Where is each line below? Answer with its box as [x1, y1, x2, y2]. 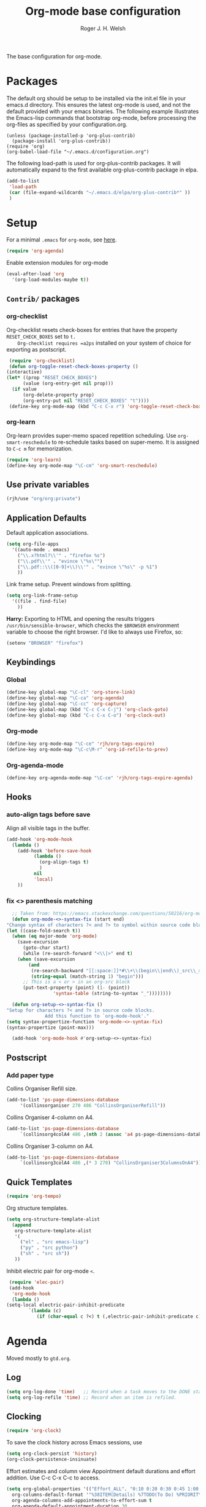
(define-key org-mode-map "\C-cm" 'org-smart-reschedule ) [6, 462, 158, 468]
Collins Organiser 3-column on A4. [6, 1142, 94, 1150]
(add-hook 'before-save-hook [17, 848, 92, 854]
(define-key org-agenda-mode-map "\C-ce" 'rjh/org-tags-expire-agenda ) [6, 775, 193, 781]
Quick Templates [6, 1177, 72, 1187]
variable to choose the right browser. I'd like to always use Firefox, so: [6, 628, 183, 635]
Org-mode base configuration [25, 4, 181, 18]
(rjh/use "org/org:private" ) [6, 496, 81, 502]
